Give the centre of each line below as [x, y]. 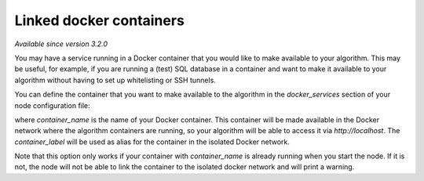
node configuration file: [52, 105]
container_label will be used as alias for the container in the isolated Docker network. [152, 142]
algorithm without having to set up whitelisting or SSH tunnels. [115, 80]
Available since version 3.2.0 [61, 44]
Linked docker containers [99, 20]
